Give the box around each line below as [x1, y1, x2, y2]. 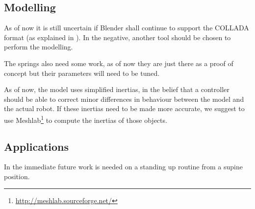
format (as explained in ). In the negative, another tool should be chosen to [4, 32, 231, 42]
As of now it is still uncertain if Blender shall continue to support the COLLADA [4, 23, 249, 33]
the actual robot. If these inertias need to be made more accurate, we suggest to [4, 103, 245, 114]
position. [4, 171, 30, 181]
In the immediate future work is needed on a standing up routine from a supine [4, 162, 243, 172]
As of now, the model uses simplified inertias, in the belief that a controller [4, 84, 229, 94]
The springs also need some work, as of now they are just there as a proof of [4, 58, 233, 68]
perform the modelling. [4, 42, 73, 52]
